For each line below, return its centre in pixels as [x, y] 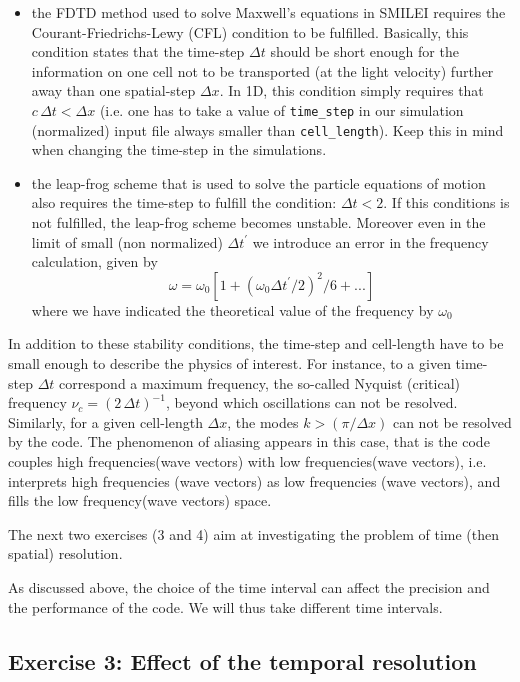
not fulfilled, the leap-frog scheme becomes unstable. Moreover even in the [258, 222]
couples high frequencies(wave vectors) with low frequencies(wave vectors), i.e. [247, 461]
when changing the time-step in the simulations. [179, 149]
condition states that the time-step [138, 51]
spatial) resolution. [65, 553]
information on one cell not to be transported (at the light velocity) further [262, 70]
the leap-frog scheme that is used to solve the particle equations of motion [258, 182]
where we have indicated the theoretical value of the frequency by [232, 309]
